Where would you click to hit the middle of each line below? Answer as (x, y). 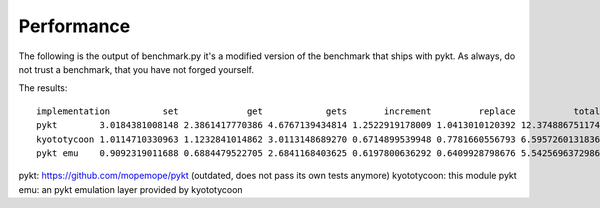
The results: (43, 88)
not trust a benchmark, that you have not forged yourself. (136, 69)
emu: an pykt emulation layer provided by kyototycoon (131, 189)
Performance (74, 26)
